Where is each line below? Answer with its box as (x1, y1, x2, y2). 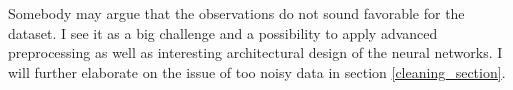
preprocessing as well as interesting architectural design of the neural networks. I (8, 42, 503, 63)
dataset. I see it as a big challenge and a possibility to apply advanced (8, 22, 438, 43)
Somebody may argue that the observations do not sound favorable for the (8, 3, 465, 23)
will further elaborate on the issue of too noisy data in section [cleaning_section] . (8, 61, 506, 82)
